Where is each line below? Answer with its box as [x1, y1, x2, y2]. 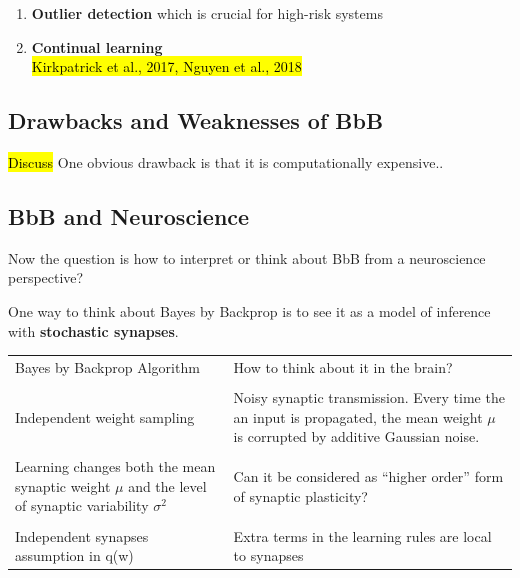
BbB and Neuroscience [8, 200, 250, 231]
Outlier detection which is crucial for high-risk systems [31, 3, 383, 23]
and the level [128, 475, 207, 496]
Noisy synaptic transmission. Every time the [233, 387, 505, 407]
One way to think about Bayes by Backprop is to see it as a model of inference [8, 300, 491, 321]
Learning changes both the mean [15, 456, 216, 477]
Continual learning [31, 36, 163, 57]
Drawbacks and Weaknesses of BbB [8, 105, 384, 136]
